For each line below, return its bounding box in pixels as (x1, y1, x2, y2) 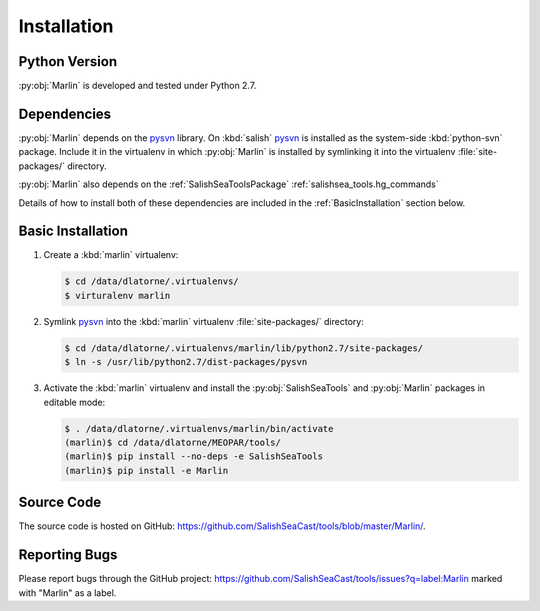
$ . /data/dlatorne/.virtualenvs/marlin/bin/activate (64, 423, 334, 434)
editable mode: (43, 396, 106, 408)
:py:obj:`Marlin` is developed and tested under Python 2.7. (18, 80, 257, 92)
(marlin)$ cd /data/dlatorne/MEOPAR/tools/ (64, 436, 282, 448)
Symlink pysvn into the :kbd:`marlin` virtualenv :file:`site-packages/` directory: (43, 315, 364, 327)
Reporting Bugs (18, 546, 118, 564)
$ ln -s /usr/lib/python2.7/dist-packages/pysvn (64, 356, 308, 368)
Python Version (18, 53, 118, 70)
